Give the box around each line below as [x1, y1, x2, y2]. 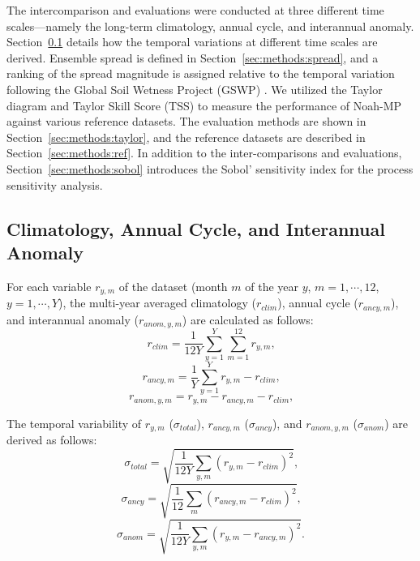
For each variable [6, 277, 92, 294]
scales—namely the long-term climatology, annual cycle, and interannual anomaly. [6, 17, 414, 34]
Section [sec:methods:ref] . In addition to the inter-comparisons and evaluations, [6, 144, 402, 161]
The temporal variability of [6, 414, 142, 431]
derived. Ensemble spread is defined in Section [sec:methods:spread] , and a [6, 49, 379, 66]
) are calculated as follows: [182, 310, 314, 328]
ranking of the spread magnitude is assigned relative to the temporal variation [6, 65, 395, 82]
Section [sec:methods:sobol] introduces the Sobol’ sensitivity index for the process [6, 160, 414, 177]
